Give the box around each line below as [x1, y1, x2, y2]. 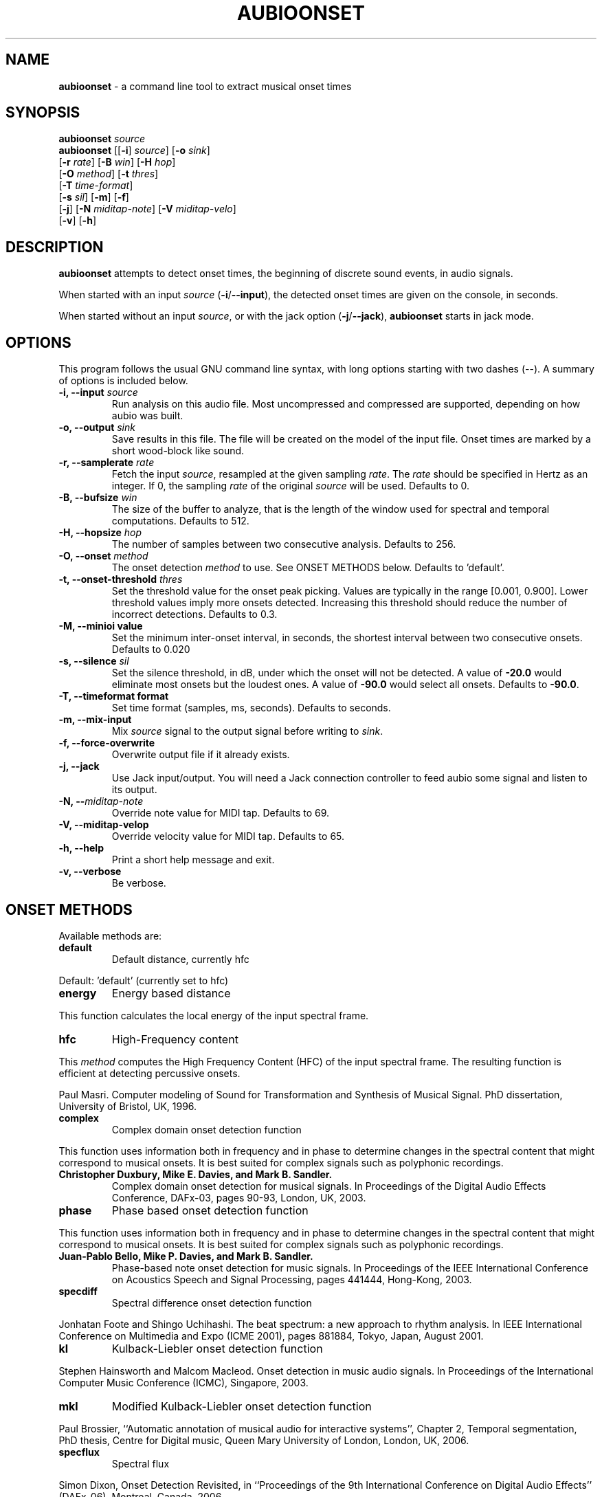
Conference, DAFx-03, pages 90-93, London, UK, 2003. [111, 1191, 366, 1204]
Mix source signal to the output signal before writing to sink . [111, 725, 383, 738]
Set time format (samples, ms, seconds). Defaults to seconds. [111, 702, 391, 714]
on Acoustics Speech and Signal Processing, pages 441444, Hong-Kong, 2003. [111, 1273, 472, 1285]
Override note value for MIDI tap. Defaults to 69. [111, 807, 330, 819]
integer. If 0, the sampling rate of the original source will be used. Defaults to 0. [111, 480, 470, 492]
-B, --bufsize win [58, 491, 137, 504]
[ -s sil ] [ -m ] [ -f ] [58, 191, 129, 203]
